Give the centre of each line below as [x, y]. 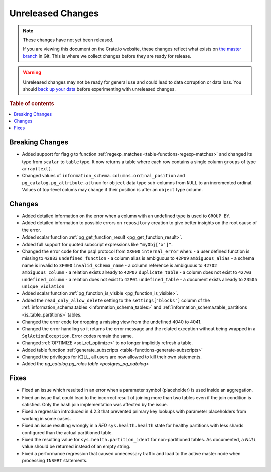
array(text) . [37, 169]
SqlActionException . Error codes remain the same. [78, 336]
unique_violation [43, 287]
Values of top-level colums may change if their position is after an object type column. [112, 190]
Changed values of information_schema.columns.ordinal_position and [103, 176]
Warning [32, 72]
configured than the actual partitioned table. [67, 432]
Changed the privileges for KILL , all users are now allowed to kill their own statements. [112, 357]
